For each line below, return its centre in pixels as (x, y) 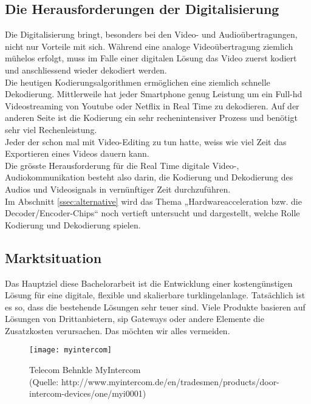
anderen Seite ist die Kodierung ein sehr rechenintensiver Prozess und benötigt (151, 118)
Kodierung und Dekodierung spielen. (73, 224)
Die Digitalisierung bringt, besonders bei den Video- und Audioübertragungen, (151, 34)
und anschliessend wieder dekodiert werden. (86, 70)
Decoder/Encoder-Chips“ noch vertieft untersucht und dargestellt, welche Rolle (152, 213)
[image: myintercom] (71, 350)
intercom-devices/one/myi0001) (88, 393)
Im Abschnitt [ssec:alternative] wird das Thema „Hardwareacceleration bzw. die (153, 201)
